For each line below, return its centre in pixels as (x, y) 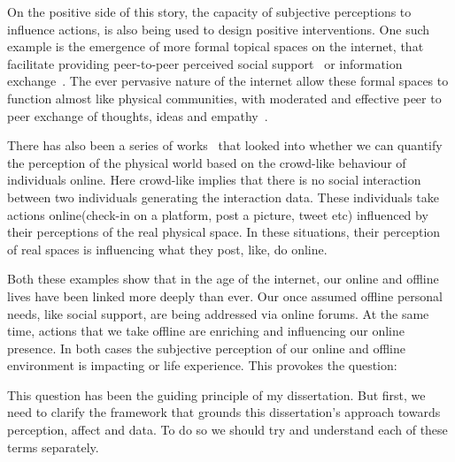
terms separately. (53, 447)
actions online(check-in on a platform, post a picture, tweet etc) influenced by (218, 214)
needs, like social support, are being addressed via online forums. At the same (218, 313)
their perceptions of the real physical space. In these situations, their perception (224, 232)
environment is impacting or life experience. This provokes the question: (202, 365)
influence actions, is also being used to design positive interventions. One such (219, 29)
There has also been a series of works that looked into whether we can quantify (225, 145)
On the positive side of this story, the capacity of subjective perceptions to (209, 11)
